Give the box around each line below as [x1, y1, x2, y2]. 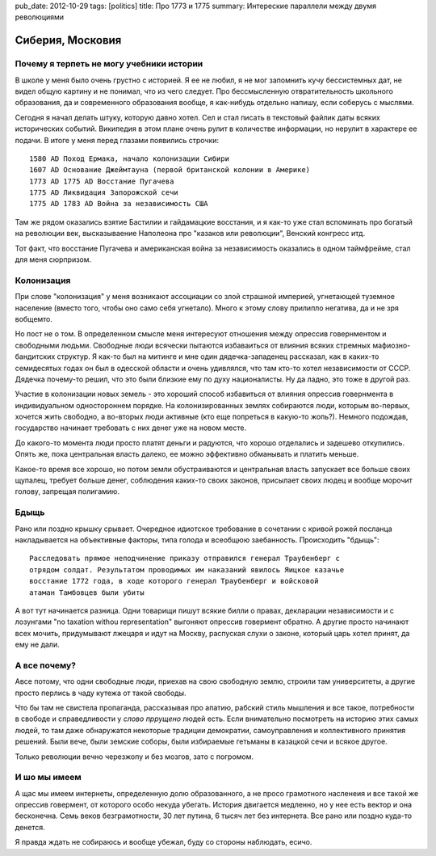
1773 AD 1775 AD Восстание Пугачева [29, 176, 174, 186]
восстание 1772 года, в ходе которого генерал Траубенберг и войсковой [29, 576, 319, 586]
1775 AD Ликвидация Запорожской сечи [29, 188, 179, 197]
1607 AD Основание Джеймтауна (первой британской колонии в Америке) [29, 166, 311, 175]
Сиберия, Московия [15, 33, 122, 48]
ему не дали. [15, 639, 60, 650]
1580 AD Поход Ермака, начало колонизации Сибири [29, 154, 230, 163]
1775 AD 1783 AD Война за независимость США [29, 199, 209, 209]
